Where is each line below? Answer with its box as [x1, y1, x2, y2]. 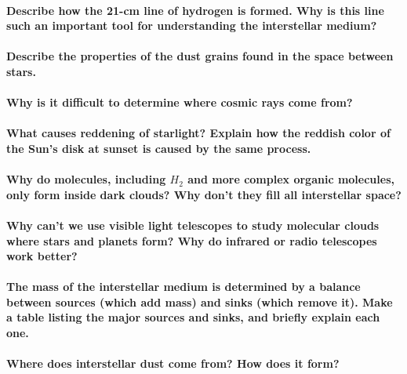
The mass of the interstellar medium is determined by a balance [6, 278, 361, 295]
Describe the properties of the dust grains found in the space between [6, 48, 394, 64]
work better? [6, 248, 78, 264]
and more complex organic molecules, [187, 171, 394, 187]
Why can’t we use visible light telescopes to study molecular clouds [6, 216, 380, 233]
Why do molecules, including [6, 171, 166, 187]
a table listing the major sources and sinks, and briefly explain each [6, 309, 380, 325]
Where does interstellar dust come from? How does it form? [6, 355, 340, 372]
